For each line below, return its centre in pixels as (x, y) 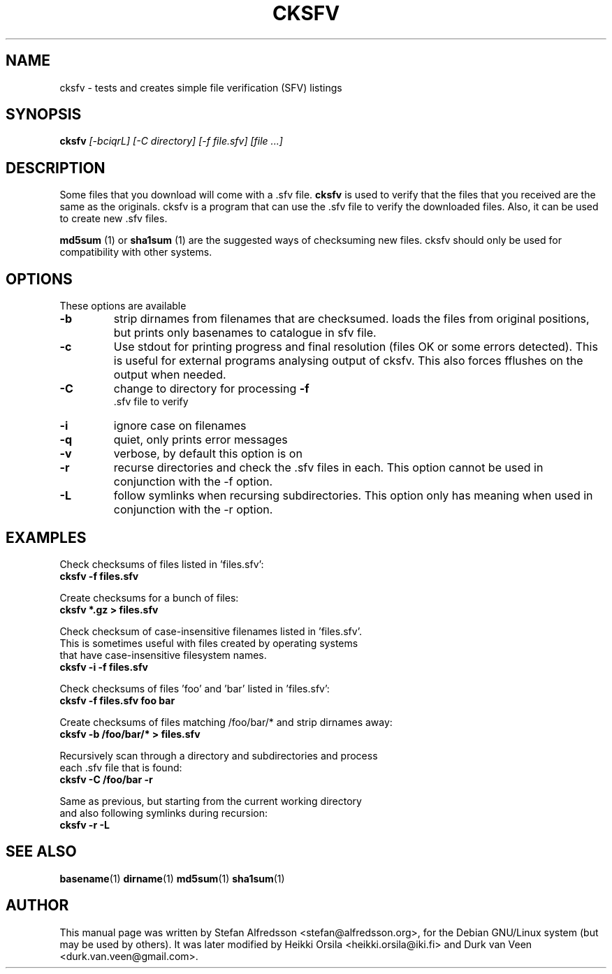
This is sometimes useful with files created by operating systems (209, 643)
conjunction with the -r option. (193, 510)
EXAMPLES (46, 537)
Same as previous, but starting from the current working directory (211, 801)
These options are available (123, 306)
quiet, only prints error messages (201, 440)
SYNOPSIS (44, 115)
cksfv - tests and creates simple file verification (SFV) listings (201, 87)
